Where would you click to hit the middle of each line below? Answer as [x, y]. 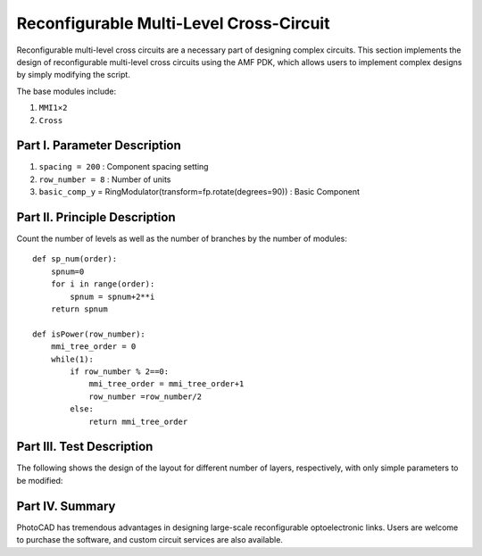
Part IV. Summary [66, 506]
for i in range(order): [103, 284]
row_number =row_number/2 [145, 396]
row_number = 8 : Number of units [105, 179]
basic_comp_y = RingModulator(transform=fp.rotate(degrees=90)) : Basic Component [199, 192]
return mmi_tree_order [138, 421]
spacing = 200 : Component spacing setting [124, 167]
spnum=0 [67, 271]
